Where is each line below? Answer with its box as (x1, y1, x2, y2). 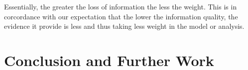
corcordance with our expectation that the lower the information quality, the (4, 11, 238, 21)
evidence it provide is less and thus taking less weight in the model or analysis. (4, 21, 245, 31)
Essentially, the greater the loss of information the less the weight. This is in (4, 1, 237, 11)
